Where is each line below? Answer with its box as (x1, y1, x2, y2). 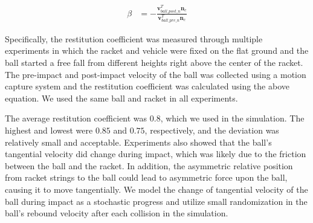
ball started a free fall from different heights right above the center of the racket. (5, 56, 303, 68)
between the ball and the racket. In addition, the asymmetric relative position (5, 159, 293, 172)
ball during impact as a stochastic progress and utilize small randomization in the (5, 195, 308, 207)
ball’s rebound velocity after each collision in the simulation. (5, 207, 228, 219)
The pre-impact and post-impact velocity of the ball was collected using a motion (5, 68, 306, 80)
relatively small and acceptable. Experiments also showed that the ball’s (5, 135, 272, 148)
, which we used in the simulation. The (160, 112, 305, 124)
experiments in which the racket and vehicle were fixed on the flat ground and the (5, 44, 309, 57)
